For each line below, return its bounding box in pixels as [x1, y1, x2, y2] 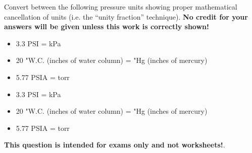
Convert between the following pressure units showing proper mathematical [4, 2, 237, 12]
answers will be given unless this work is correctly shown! [4, 21, 209, 32]
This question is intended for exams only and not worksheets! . [4, 139, 225, 150]
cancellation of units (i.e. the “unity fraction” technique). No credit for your [4, 11, 248, 22]
